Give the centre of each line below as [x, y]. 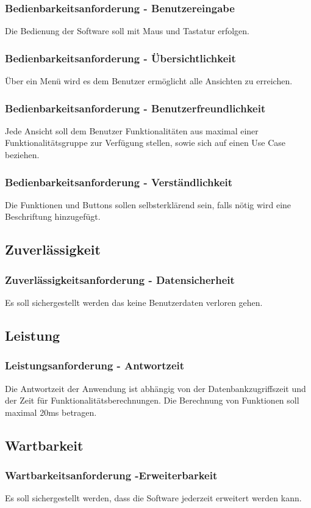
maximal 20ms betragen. [51, 412]
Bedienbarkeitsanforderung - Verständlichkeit [119, 182]
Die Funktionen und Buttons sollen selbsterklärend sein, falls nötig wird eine [148, 204]
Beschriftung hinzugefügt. [53, 216]
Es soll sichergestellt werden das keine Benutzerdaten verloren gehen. [134, 303]
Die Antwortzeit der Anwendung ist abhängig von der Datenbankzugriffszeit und [155, 388]
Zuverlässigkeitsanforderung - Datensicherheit [120, 279]
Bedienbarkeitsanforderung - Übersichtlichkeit [120, 58]
